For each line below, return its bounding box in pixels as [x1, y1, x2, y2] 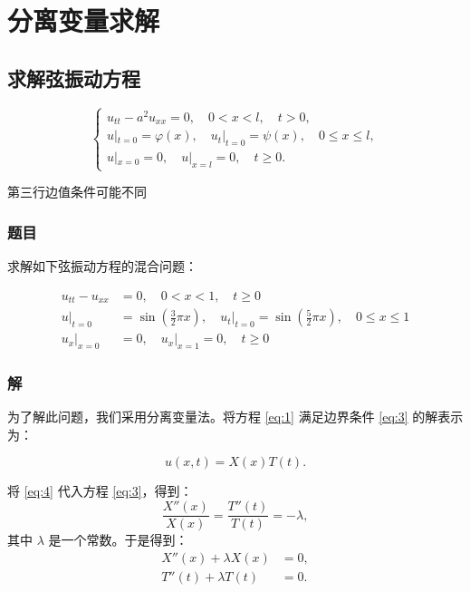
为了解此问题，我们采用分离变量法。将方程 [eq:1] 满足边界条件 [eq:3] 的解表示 [7, 407, 464, 426]
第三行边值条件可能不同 [7, 182, 147, 201]
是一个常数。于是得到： [48, 530, 188, 549]
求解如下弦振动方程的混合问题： [7, 257, 197, 276]
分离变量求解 [7, 2, 160, 39]
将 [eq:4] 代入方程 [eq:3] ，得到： [7, 481, 193, 500]
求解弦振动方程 [7, 63, 140, 92]
